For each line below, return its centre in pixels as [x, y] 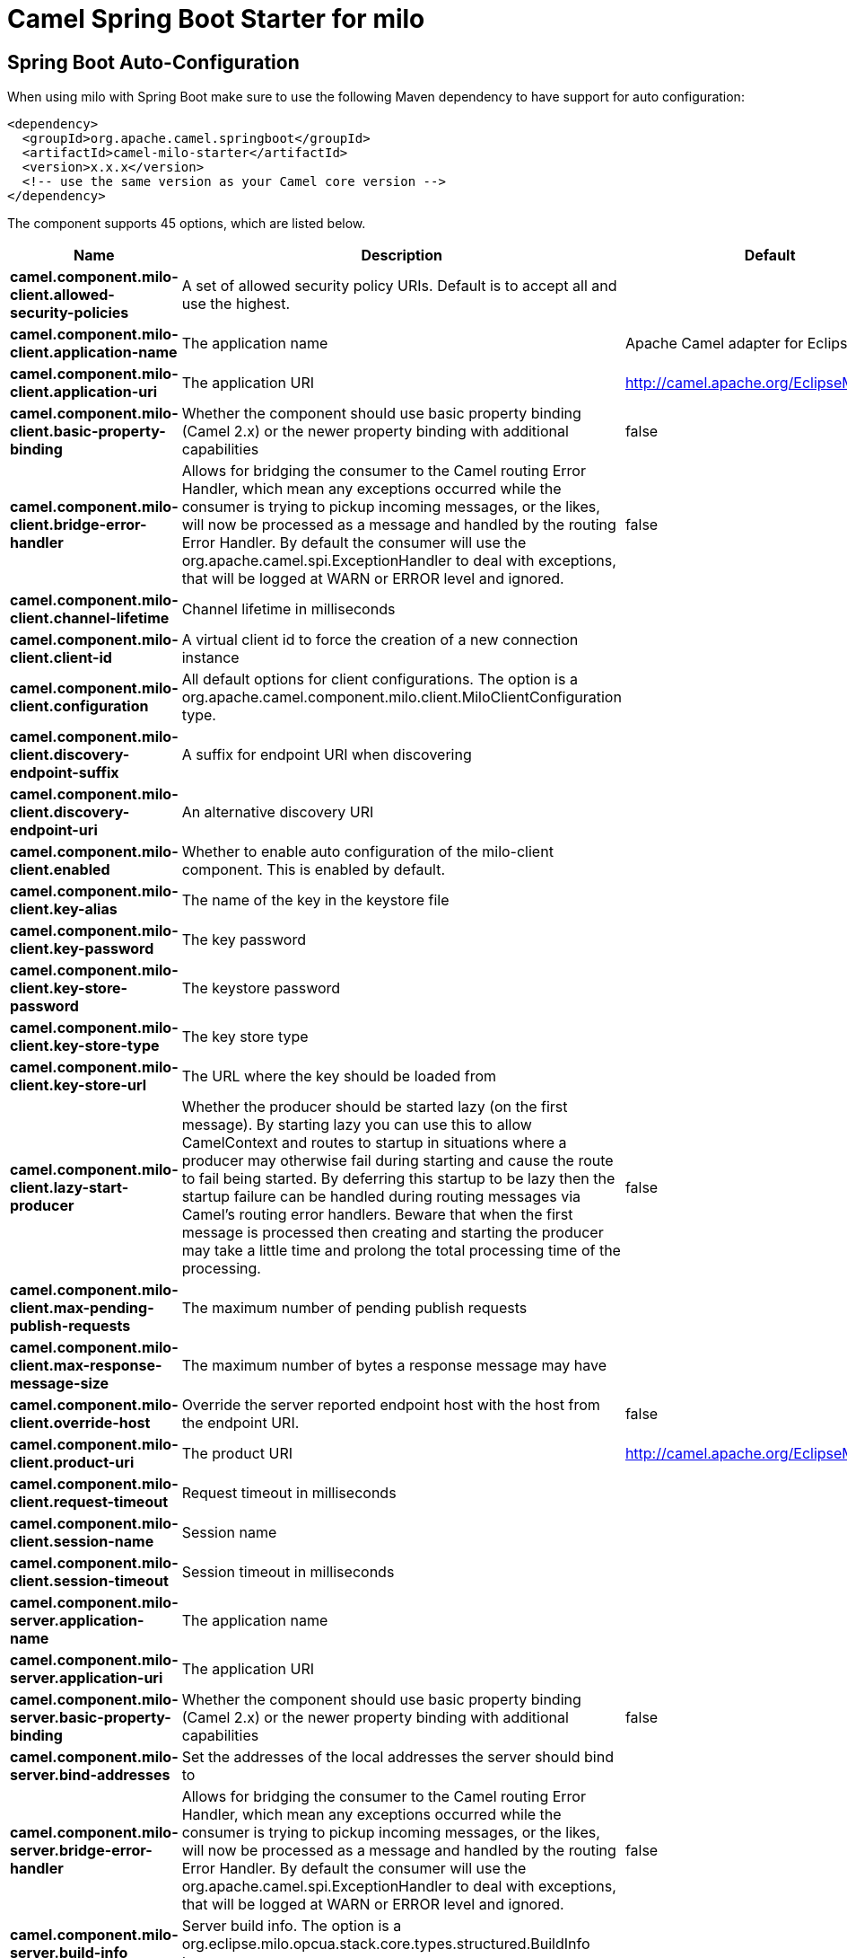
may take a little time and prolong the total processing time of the [401, 1251]
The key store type [245, 1037]
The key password [244, 940]
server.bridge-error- [81, 1851]
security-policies [70, 313]
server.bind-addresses [90, 1775]
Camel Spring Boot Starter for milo [216, 19]
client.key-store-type [85, 1046]
